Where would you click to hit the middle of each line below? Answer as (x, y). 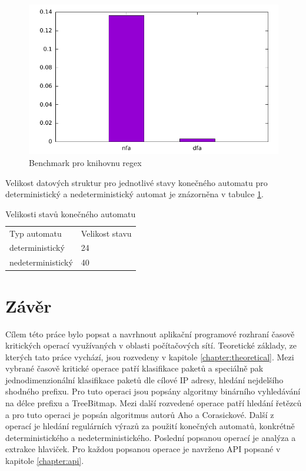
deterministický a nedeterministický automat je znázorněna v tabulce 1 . (134, 194)
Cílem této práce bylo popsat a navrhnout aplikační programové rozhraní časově (150, 334)
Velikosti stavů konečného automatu (71, 213)
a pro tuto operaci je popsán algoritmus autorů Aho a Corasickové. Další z (140, 414)
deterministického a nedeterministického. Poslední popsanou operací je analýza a (151, 437)
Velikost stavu (106, 233)
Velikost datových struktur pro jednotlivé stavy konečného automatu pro (137, 182)
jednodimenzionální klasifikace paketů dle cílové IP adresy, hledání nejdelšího (144, 379)
